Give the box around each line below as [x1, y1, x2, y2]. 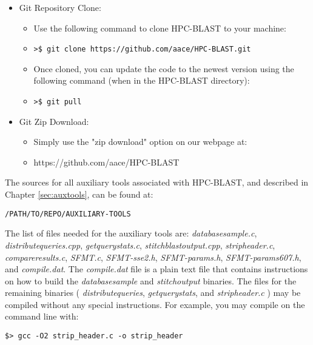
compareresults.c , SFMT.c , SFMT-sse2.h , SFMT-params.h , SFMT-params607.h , [5, 250, 301, 263]
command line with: [5, 310, 79, 323]
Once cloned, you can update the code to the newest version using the [33, 62, 294, 75]
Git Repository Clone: [19, 1, 101, 13]
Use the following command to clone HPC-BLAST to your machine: [33, 21, 286, 34]
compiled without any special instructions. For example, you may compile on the [5, 298, 305, 310]
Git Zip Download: [19, 115, 89, 127]
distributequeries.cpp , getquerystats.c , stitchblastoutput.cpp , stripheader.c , [5, 238, 275, 251]
